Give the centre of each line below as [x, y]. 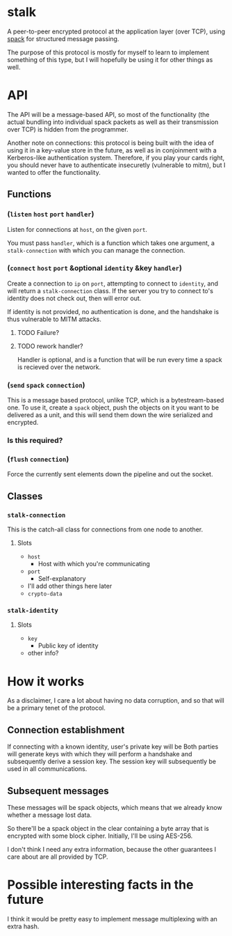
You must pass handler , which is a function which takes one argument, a [111, 243]
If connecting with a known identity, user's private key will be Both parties [113, 747]
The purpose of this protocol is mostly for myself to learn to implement [108, 52]
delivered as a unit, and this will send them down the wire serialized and [110, 415]
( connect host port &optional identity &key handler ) [95, 268]
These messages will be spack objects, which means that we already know [115, 807]
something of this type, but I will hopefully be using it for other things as [110, 59]
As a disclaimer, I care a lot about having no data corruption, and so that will [116, 701]
